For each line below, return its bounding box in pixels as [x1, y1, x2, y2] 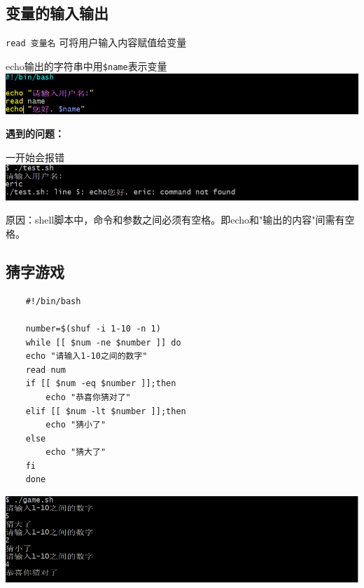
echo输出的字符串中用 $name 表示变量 [6, 58, 167, 73]
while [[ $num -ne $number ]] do [25, 337, 181, 348]
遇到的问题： [6, 126, 64, 141]
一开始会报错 [6, 150, 64, 165]
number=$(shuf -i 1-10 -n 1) [25, 323, 161, 334]
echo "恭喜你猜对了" [45, 392, 131, 402]
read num [25, 364, 66, 375]
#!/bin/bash [25, 296, 81, 306]
